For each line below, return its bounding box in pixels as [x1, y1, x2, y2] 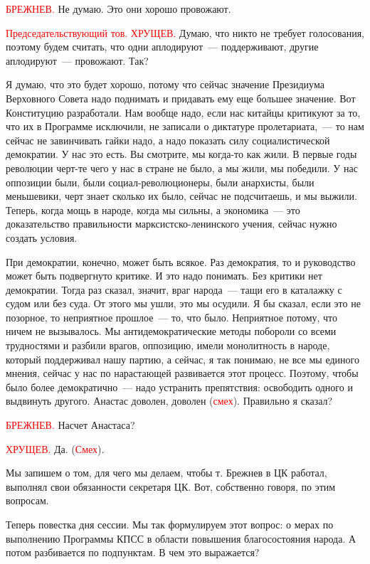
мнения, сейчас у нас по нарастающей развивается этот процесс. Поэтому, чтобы [6, 366, 359, 381]
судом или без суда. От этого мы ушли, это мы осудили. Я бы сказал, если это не [6, 296, 361, 311]
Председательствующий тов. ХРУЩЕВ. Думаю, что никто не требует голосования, [6, 25, 365, 40]
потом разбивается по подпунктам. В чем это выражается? [6, 545, 260, 560]
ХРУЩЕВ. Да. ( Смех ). [6, 441, 105, 456]
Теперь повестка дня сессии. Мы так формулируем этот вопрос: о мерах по [6, 517, 334, 531]
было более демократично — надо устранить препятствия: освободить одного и [6, 379, 353, 394]
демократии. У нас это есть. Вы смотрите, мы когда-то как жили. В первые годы [6, 147, 357, 161]
